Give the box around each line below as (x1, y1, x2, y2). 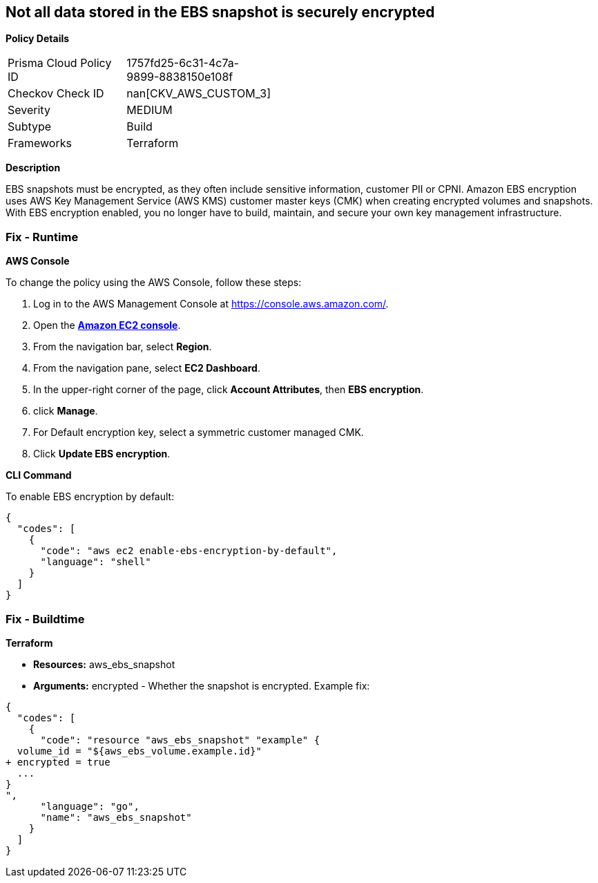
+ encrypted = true (6, 756, 110, 768)
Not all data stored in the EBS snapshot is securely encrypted (6, 3, 435, 21)
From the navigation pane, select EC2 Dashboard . (33, 362, 260, 374)
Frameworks (8, 136, 72, 151)
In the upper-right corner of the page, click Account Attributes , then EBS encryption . (33, 383, 424, 396)
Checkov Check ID (8, 86, 104, 101)
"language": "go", (40, 800, 139, 812)
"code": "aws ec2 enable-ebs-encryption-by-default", (40, 545, 338, 557)
